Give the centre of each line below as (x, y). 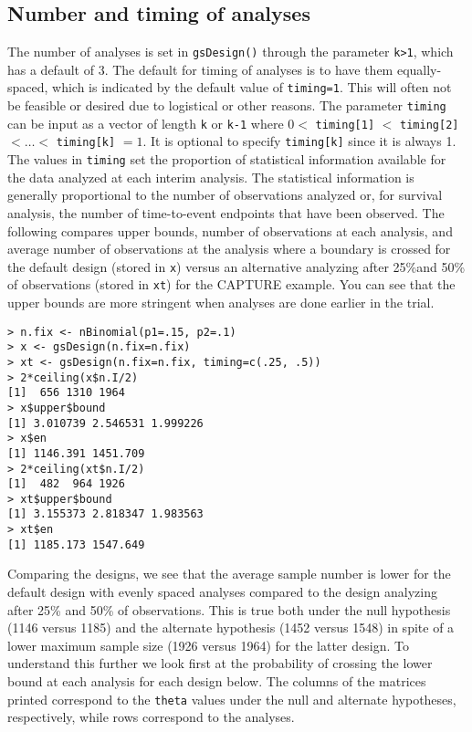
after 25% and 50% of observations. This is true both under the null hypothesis (229, 609)
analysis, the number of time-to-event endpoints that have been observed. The (226, 212)
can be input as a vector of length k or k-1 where (146, 123)
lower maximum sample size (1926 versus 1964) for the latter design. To (208, 645)
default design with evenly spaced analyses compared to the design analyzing (222, 592)
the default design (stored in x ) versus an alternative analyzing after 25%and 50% (236, 266)
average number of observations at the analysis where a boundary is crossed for (229, 249)
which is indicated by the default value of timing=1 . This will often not (252, 87)
